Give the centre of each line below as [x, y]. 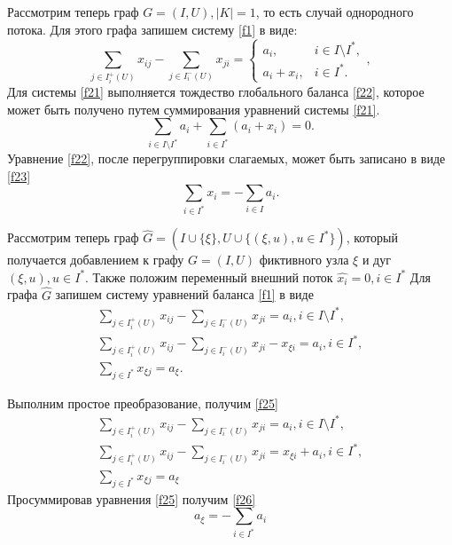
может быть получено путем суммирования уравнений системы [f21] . [194, 109]
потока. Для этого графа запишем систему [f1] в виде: [152, 29]
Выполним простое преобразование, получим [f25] [143, 403]
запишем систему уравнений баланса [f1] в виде [184, 294]
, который [372, 237]
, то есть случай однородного [335, 12]
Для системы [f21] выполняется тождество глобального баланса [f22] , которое [216, 92]
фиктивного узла [304, 260]
